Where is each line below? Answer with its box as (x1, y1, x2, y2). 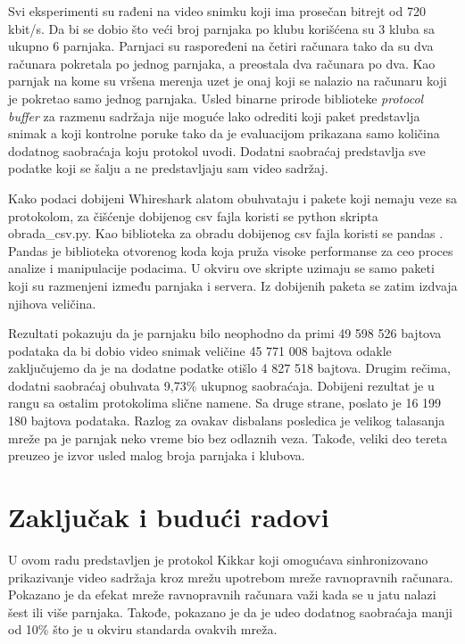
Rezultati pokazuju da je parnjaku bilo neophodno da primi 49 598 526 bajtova (8, 324, 442, 343)
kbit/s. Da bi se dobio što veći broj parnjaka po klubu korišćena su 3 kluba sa (8, 19, 435, 37)
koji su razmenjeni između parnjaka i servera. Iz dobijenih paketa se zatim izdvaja (8, 276, 458, 294)
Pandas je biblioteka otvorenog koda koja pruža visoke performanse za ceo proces (8, 241, 453, 260)
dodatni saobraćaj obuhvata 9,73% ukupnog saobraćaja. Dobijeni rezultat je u (8, 376, 435, 394)
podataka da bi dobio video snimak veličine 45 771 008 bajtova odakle (8, 341, 392, 359)
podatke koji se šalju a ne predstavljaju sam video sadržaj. (8, 159, 328, 178)
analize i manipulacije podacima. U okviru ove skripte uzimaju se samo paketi (8, 259, 435, 277)
